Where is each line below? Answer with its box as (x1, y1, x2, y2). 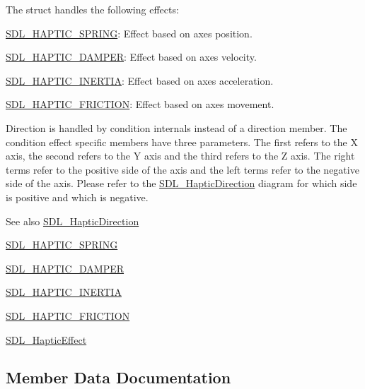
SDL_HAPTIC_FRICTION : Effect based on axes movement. (6, 97, 274, 112)
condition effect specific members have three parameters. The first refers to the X (6, 134, 358, 149)
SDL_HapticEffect (6, 332, 87, 347)
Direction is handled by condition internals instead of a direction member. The (6, 120, 347, 135)
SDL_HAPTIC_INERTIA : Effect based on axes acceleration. (6, 73, 274, 88)
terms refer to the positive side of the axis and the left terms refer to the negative (6, 162, 359, 176)
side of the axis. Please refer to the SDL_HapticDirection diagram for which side (6, 176, 357, 191)
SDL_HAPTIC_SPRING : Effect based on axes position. (6, 25, 253, 40)
